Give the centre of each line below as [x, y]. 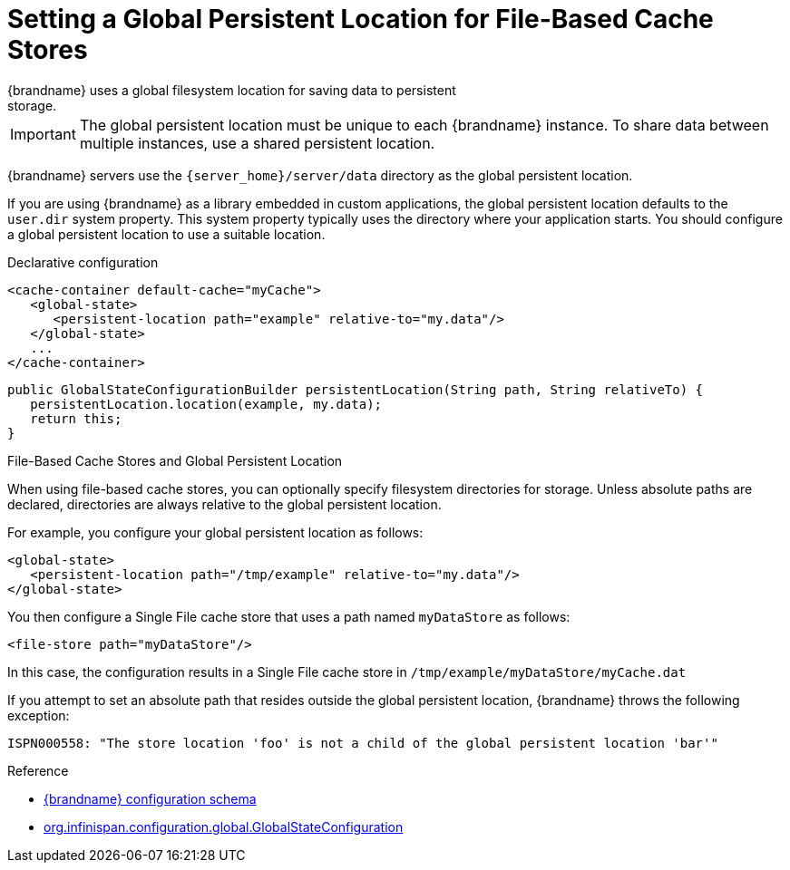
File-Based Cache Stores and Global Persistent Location [175, 460]
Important [43, 134]
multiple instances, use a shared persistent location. [257, 143]
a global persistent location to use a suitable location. [166, 234]
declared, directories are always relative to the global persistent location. [224, 504]
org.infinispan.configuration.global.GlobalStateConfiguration [224, 826]
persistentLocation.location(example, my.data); [206, 404]
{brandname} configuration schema [150, 798]
